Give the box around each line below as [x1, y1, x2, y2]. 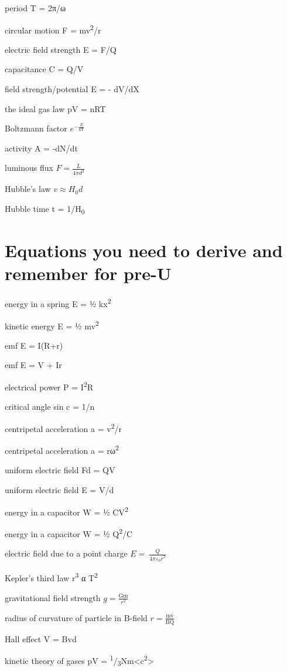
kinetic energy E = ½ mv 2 [5, 318, 99, 332]
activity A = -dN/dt [5, 141, 78, 154]
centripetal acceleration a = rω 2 [5, 443, 119, 456]
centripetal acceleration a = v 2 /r [5, 420, 122, 434]
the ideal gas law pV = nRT [5, 102, 106, 114]
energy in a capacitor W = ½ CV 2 [5, 504, 128, 518]
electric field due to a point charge [5, 547, 128, 559]
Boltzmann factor [5, 122, 67, 134]
